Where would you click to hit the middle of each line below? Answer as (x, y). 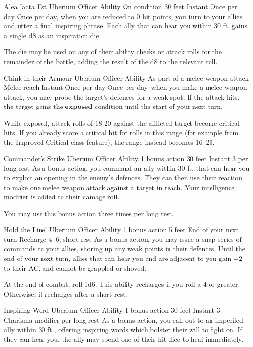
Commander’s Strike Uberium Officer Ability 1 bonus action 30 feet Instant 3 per (126, 158)
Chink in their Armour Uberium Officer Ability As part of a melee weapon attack (126, 77)
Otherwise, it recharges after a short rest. (66, 293)
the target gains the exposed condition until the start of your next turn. (113, 106)
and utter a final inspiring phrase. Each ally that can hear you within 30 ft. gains (126, 26)
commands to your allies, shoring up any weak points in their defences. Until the (125, 249)
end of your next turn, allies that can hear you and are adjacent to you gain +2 (123, 258)
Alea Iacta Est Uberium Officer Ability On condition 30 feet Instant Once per (121, 6)
